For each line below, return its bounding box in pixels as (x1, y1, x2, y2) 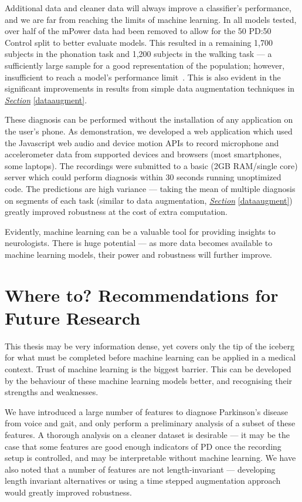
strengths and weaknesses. (5, 386, 99, 398)
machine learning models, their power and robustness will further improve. (5, 248, 272, 260)
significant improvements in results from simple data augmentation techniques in (5, 82, 295, 95)
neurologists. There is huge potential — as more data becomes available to (5, 237, 273, 249)
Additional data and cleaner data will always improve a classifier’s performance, (5, 2, 291, 14)
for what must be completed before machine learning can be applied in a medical (5, 351, 296, 363)
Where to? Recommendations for (5, 282, 279, 306)
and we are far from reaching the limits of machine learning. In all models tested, (5, 13, 297, 25)
